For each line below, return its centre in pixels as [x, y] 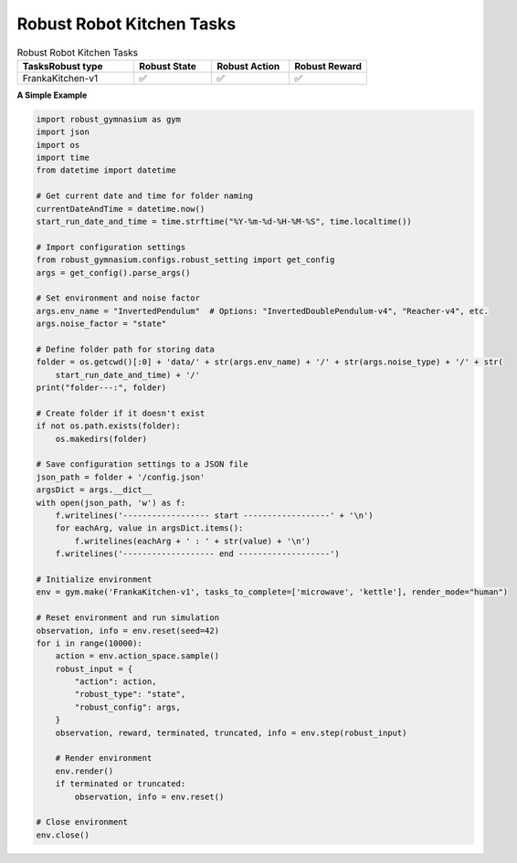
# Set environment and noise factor [118, 298]
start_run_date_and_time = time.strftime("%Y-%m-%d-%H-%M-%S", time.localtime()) [224, 222]
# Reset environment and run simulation [127, 618]
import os [58, 145]
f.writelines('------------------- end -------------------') [197, 554]
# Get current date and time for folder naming [144, 196]
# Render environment [104, 758]
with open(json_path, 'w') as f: [111, 503]
